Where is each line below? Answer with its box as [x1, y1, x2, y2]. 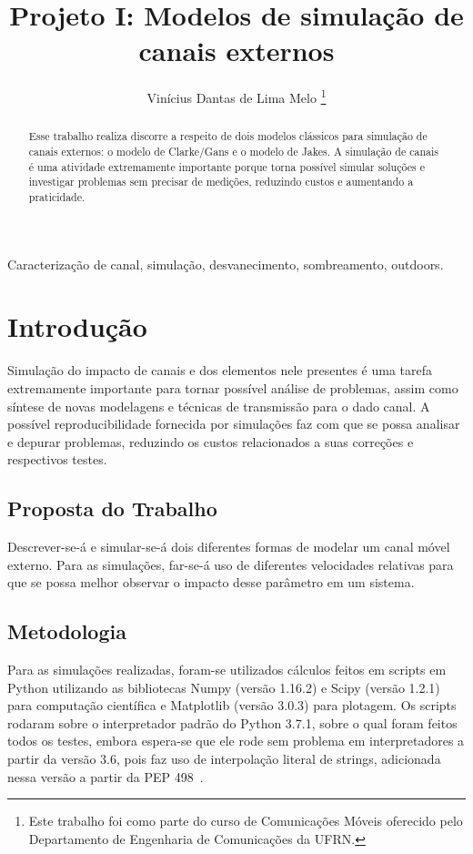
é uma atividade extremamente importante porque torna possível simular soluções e [28, 158, 425, 174]
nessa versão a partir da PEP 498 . [7, 767, 204, 786]
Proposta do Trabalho [7, 494, 217, 523]
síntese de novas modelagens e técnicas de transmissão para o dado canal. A [7, 396, 430, 415]
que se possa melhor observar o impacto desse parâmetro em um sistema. [7, 573, 415, 592]
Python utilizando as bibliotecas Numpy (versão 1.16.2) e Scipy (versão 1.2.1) [7, 677, 440, 696]
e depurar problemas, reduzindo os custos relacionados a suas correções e [7, 432, 414, 451]
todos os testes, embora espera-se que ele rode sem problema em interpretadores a [7, 731, 465, 750]
